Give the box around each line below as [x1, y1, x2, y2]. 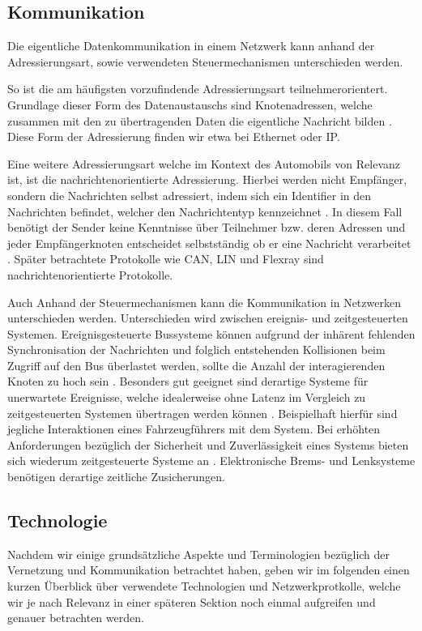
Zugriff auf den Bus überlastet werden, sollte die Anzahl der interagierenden [7, 356, 386, 373]
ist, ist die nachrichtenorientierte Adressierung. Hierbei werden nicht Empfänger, [7, 171, 407, 188]
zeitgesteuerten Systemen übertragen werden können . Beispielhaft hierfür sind [7, 404, 398, 421]
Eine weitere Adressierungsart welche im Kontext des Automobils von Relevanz [7, 155, 401, 172]
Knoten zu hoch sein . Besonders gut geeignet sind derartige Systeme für [7, 373, 369, 390]
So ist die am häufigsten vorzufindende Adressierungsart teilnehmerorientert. [7, 80, 388, 97]
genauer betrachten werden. [7, 609, 144, 626]
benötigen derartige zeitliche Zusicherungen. [7, 468, 225, 485]
